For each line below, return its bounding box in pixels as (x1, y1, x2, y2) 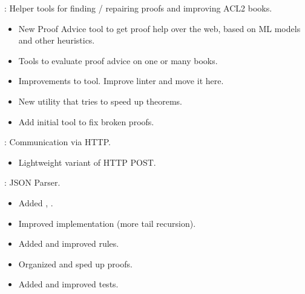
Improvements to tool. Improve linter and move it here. (18, 74, 224, 87)
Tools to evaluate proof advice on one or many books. (18, 54, 218, 67)
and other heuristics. (18, 34, 95, 47)
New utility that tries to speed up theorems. (18, 94, 182, 107)
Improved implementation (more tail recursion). (18, 217, 196, 229)
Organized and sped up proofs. (18, 257, 133, 270)
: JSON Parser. (4, 176, 61, 189)
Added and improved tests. (18, 278, 119, 290)
